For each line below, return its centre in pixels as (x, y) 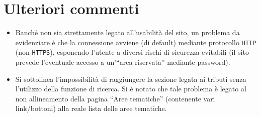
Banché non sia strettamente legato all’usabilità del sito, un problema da (127, 32)
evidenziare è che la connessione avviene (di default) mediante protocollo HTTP (136, 42)
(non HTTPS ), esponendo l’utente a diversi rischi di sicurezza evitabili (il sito (132, 52)
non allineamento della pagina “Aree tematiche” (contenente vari (115, 98)
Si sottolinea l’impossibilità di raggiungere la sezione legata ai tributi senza (131, 79)
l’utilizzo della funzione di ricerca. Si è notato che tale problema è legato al (131, 89)
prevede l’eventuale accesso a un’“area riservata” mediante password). (123, 62)
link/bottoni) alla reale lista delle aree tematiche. (91, 108)
